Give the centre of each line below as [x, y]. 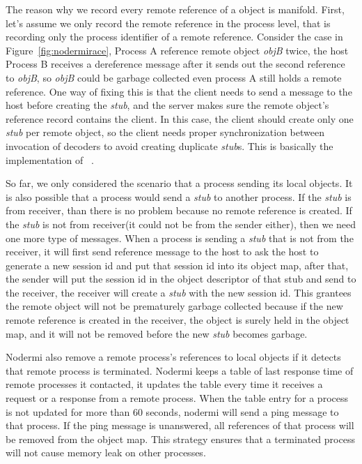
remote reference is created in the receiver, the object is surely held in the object [178, 320]
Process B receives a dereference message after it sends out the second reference [175, 64]
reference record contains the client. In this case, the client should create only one [180, 118]
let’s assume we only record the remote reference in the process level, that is [168, 23]
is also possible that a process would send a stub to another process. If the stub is [179, 196]
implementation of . [50, 159]
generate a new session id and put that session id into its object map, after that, [177, 265]
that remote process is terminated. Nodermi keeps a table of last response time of [180, 370]
